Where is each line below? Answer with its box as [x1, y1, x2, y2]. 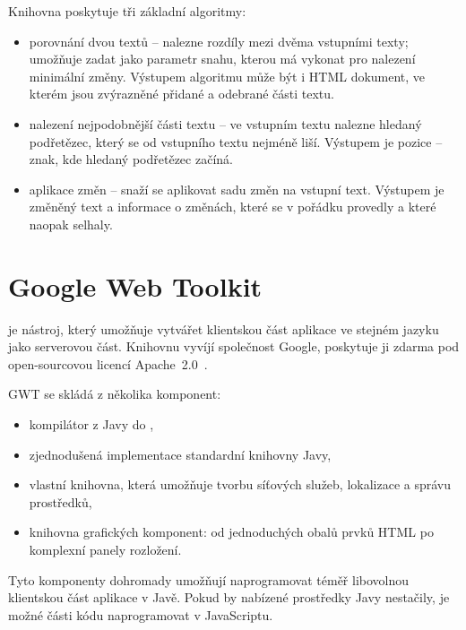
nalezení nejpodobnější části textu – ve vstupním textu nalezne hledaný [29, 114, 422, 133]
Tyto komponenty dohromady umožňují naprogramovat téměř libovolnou [8, 570, 410, 589]
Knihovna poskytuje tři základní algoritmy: [8, 2, 246, 20]
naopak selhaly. [29, 214, 113, 233]
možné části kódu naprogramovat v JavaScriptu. [8, 605, 273, 624]
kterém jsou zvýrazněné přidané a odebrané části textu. [29, 84, 334, 103]
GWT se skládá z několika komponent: [8, 384, 221, 403]
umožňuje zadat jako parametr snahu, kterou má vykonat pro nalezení [29, 49, 416, 68]
